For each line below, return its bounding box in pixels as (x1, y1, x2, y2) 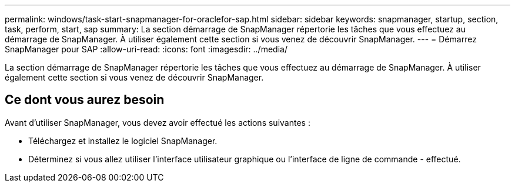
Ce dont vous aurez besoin (5, 92, 165, 108)
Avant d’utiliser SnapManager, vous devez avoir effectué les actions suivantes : (5, 117, 310, 128)
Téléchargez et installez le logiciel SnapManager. (28, 135, 218, 146)
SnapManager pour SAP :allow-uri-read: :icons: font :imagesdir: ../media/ (5, 44, 287, 54)
